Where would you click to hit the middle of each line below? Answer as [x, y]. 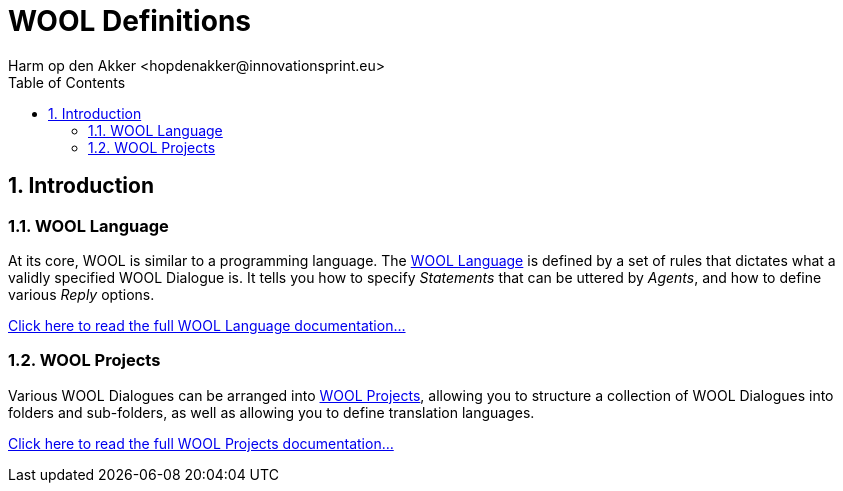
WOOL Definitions [129, 21]
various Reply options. [81, 294]
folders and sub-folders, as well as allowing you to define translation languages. [271, 412]
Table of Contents [67, 82]
